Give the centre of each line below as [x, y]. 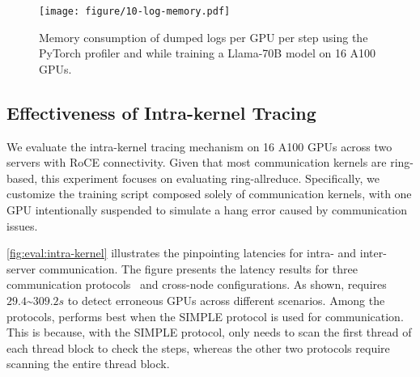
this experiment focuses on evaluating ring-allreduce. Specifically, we [210, 178]
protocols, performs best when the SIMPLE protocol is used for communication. [205, 316]
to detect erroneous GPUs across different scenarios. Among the [226, 300]
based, [22, 178]
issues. [22, 225]
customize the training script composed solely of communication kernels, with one [209, 194]
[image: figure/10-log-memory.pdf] [135, 11]
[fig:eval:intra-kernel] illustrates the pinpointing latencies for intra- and [182, 253]
